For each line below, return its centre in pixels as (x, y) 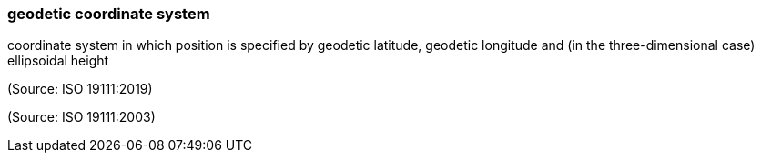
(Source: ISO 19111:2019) (80, 89)
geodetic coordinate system (109, 14)
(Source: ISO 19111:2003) (81, 117)
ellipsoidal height (58, 61)
